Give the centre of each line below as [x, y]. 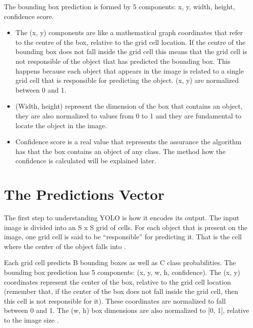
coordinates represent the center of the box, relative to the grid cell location [117, 281]
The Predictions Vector [84, 194]
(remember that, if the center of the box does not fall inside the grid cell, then [121, 291]
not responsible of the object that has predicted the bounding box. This [123, 61]
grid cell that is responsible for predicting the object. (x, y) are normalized [127, 80]
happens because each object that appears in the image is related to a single [129, 70]
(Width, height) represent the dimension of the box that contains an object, [129, 106]
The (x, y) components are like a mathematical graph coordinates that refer [129, 32]
